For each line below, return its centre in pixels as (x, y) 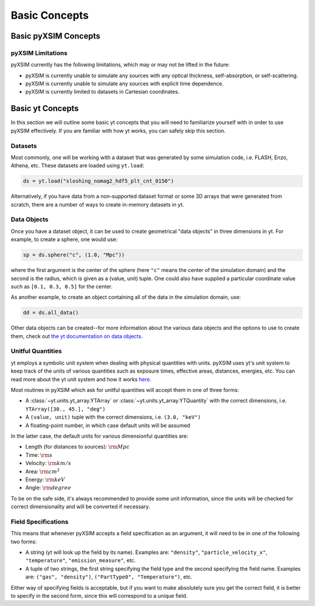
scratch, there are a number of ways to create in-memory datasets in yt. (97, 204)
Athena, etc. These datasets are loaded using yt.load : (78, 166)
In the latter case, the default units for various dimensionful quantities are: (99, 436)
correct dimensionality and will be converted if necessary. (80, 507)
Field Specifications (40, 522)
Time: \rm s (39, 455)
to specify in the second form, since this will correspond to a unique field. (99, 595)
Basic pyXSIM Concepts (55, 36)
